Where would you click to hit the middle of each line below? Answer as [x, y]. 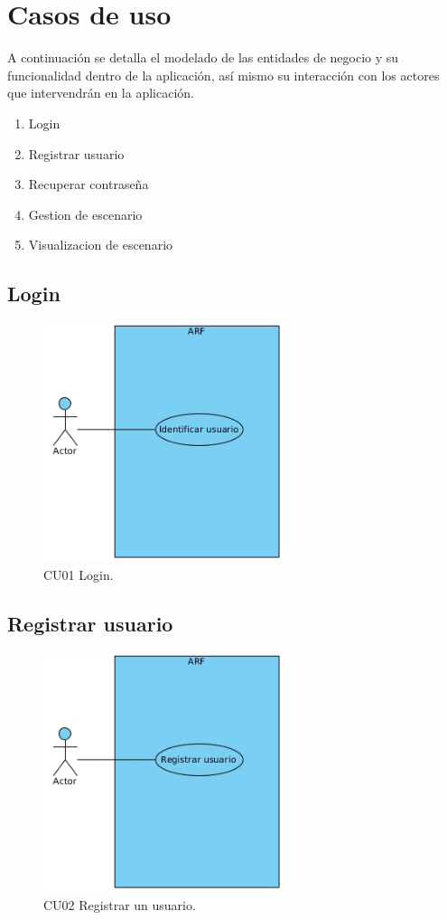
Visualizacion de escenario [101, 245]
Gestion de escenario [85, 214]
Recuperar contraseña [88, 184]
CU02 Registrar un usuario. [120, 905]
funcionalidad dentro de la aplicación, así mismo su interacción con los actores [223, 75]
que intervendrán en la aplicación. [101, 93]
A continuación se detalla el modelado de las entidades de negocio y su [203, 57]
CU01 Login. [79, 575]
